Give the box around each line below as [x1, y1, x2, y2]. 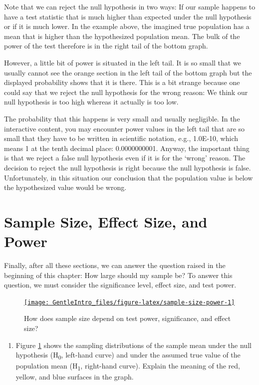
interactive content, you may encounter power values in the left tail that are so [4, 123, 245, 133]
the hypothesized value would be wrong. [4, 182, 127, 192]
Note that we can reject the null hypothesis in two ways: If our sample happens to [4, 1, 256, 11]
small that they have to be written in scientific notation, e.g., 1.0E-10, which [4, 133, 238, 143]
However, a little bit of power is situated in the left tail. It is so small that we [4, 57, 241, 67]
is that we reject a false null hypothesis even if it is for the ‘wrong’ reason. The [4, 152, 246, 163]
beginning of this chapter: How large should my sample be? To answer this [4, 269, 233, 280]
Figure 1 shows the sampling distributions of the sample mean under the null [15, 339, 252, 350]
